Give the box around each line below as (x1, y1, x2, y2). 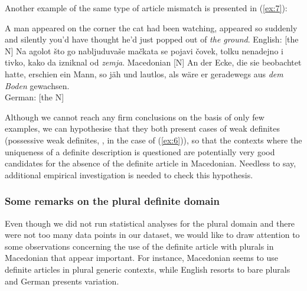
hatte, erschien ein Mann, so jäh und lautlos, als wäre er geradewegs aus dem (5, 67, 283, 80)
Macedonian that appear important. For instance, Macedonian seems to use (5, 251, 279, 264)
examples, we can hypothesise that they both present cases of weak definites (5, 122, 280, 135)
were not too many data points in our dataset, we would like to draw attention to (5, 228, 300, 241)
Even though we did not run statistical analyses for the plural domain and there (5, 217, 295, 229)
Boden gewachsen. (5, 79, 70, 91)
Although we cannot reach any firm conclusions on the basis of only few (5, 110, 264, 123)
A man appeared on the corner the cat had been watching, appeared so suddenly (5, 21, 298, 34)
